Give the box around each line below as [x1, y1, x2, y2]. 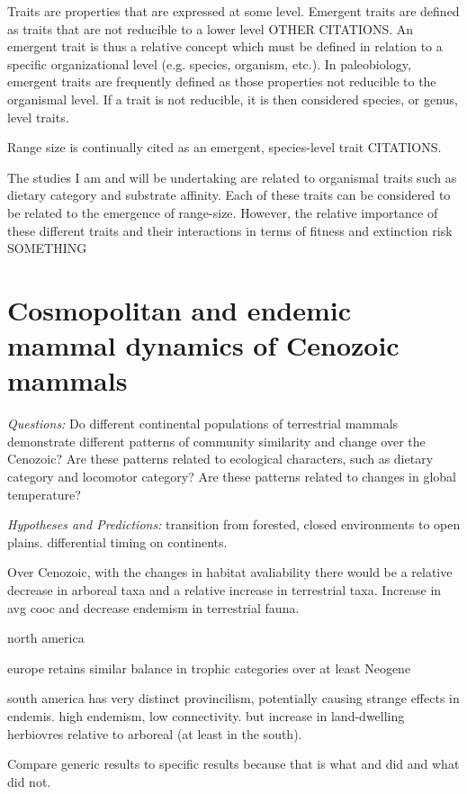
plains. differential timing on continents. [7, 532, 228, 551]
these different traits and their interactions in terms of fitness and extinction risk [7, 221, 453, 239]
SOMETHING [7, 239, 87, 257]
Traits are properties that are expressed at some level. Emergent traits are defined [7, 2, 460, 20]
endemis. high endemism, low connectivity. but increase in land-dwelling [7, 706, 405, 725]
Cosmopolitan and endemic [7, 291, 352, 328]
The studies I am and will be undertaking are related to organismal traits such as [7, 167, 457, 186]
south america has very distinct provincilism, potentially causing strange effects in [7, 689, 460, 708]
